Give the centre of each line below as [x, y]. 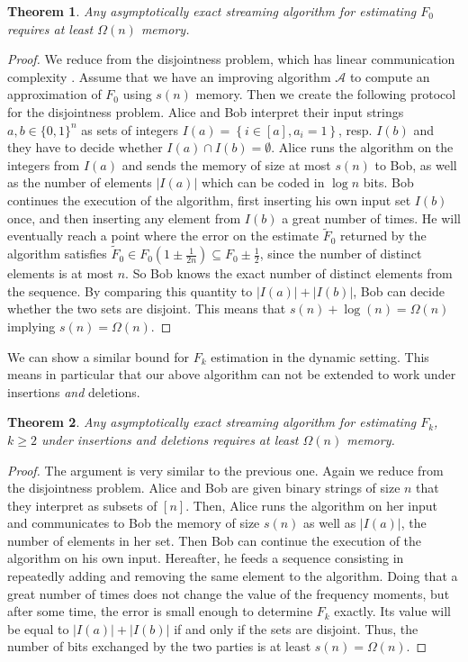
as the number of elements [80, 182]
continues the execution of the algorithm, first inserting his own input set [209, 200]
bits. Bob [388, 182]
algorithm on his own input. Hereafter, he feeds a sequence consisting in [206, 558]
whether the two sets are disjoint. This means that [147, 308]
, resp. [355, 129]
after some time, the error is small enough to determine [160, 611]
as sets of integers [130, 129]
